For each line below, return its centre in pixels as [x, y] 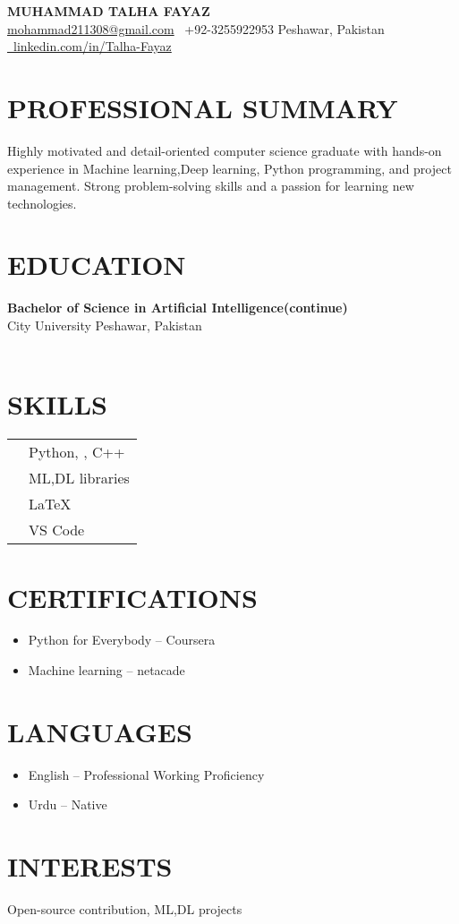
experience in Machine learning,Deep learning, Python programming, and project [229, 168]
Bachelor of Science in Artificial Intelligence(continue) [178, 308]
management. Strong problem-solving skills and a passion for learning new [211, 186]
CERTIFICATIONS [132, 597]
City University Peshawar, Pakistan [105, 325]
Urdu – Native [68, 804]
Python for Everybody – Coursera [122, 640]
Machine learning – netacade [106, 670]
